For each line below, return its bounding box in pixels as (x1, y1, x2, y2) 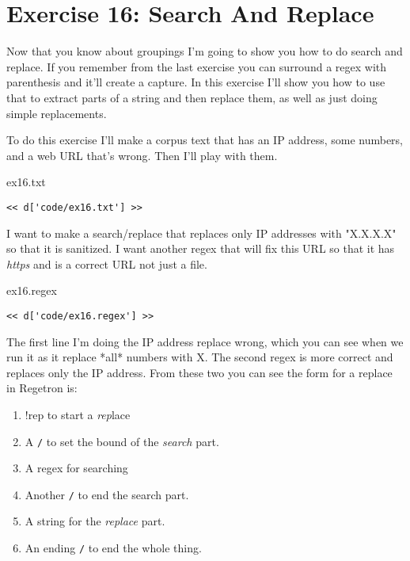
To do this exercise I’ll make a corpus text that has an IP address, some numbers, (6, 132, 404, 148)
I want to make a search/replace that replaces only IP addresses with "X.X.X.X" (6, 224, 397, 241)
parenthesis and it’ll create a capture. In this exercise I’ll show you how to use (6, 74, 385, 90)
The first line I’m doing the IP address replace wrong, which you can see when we (6, 333, 404, 349)
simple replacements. (6, 105, 107, 121)
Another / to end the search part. (25, 486, 189, 502)
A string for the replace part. (25, 513, 165, 529)
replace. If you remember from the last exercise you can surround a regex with (6, 58, 387, 74)
